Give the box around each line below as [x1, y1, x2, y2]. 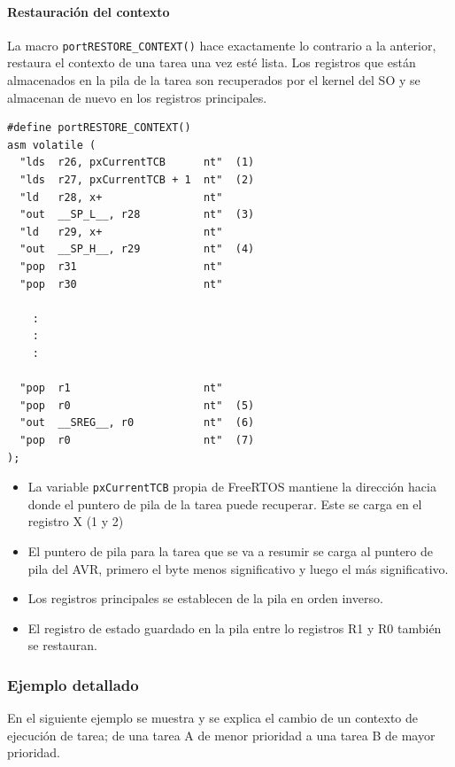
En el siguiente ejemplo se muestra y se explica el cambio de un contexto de [7, 709, 419, 727]
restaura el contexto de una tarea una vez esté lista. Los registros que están [7, 53, 416, 72]
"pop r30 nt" [19, 277, 223, 291]
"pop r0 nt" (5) [19, 399, 255, 412]
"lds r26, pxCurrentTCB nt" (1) [19, 156, 255, 169]
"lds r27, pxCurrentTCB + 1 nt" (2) [19, 174, 255, 187]
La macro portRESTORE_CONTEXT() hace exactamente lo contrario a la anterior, [7, 35, 436, 54]
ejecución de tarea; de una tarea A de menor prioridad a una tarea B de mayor [7, 725, 436, 744]
